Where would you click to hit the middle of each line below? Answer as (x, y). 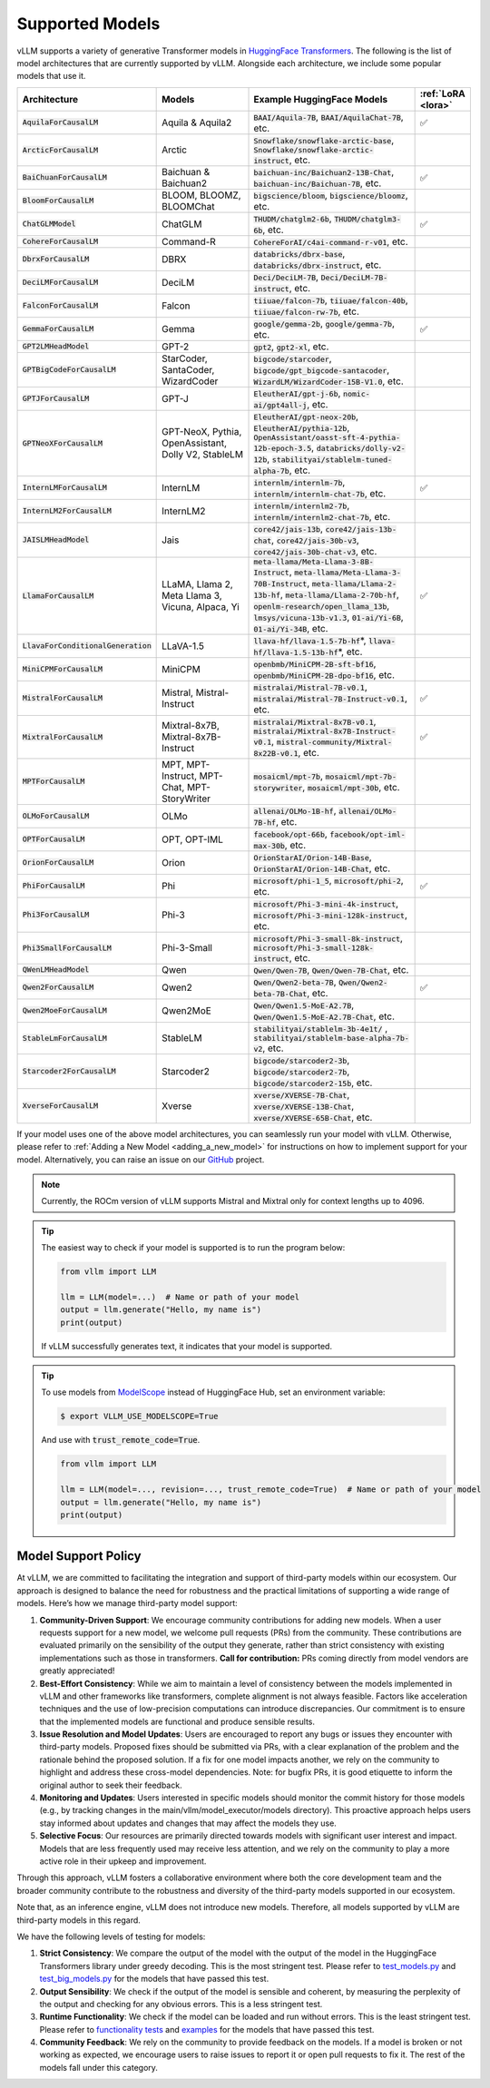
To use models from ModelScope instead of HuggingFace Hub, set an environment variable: (213, 1392)
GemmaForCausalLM (58, 329)
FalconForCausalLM (60, 305)
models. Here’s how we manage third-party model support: (127, 1603)
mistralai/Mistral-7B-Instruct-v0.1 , (330, 698)
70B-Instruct (280, 584)
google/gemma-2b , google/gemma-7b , (324, 323)
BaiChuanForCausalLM (65, 177)
